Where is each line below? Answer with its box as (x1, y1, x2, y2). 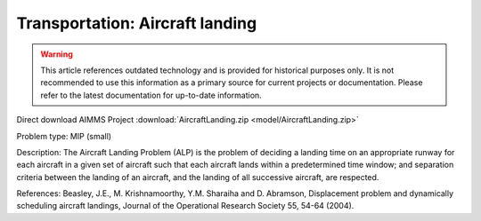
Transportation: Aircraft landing (16, 13, 257, 33)
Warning (40, 49, 73, 59)
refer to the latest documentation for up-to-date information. (40, 90, 262, 100)
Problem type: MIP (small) (16, 130, 111, 141)
